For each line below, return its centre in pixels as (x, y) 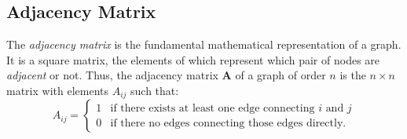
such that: (155, 90)
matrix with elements (57, 90)
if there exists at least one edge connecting (213, 108)
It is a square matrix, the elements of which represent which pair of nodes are (193, 59)
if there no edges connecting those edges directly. (228, 123)
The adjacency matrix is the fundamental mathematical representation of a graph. (204, 44)
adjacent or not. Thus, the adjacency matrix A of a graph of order (166, 75)
